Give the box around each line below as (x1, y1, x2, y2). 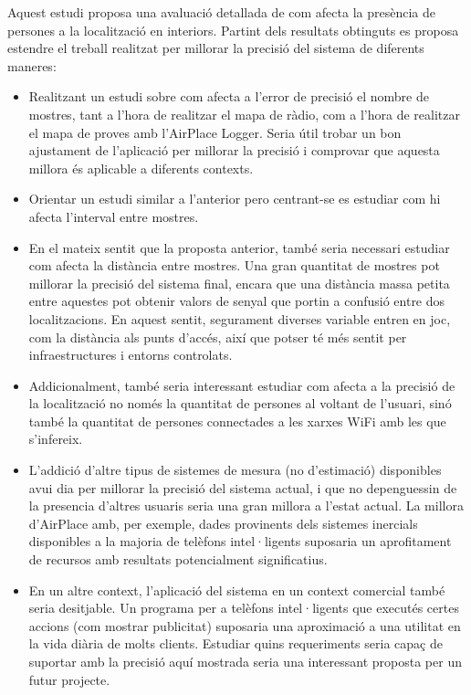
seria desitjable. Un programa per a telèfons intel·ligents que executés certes (28, 598, 459, 617)
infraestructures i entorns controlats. (28, 345, 233, 364)
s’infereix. (28, 429, 83, 448)
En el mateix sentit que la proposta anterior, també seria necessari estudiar (28, 237, 450, 257)
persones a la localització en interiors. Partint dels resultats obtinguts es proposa (7, 20, 459, 39)
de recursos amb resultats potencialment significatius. (28, 550, 328, 569)
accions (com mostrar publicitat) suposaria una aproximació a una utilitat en (28, 616, 461, 635)
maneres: (7, 56, 57, 75)
